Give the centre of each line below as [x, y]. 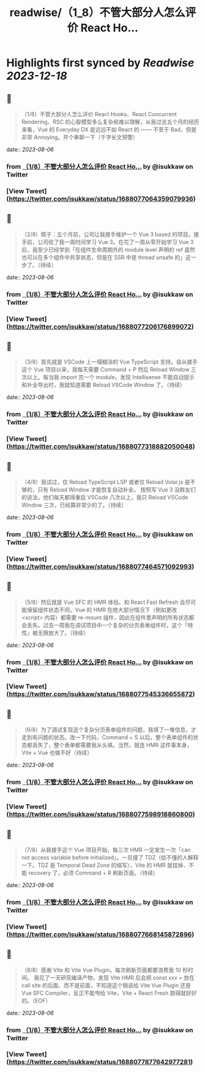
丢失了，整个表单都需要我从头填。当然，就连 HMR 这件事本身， [112, 745]
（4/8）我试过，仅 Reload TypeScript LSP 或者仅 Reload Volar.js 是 [106, 482]
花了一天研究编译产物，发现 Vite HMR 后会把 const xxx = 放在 [117, 977]
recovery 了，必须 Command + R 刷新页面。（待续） [93, 872]
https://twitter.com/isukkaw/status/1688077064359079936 [101, 198]
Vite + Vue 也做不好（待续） [57, 753]
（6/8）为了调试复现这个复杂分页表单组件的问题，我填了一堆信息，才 [109, 730]
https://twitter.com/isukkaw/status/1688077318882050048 [101, 447]
